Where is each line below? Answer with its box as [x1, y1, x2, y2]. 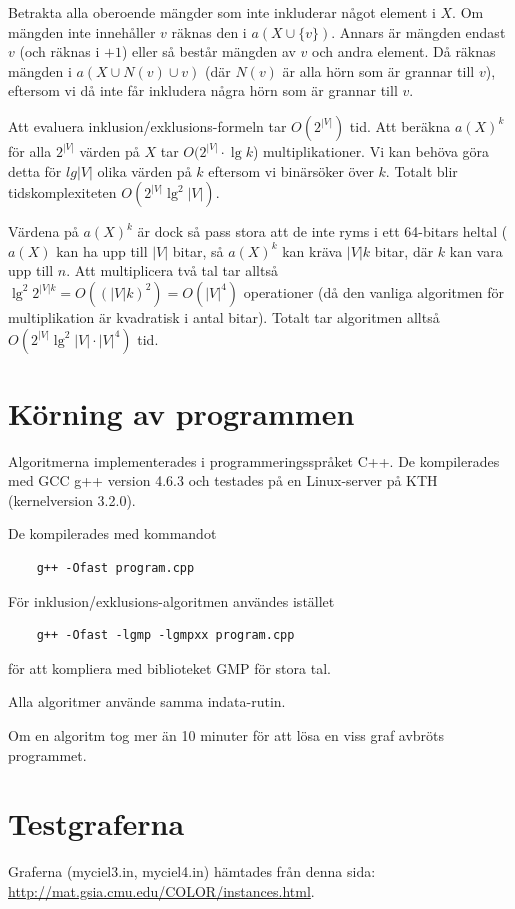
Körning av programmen [8, 392, 355, 433]
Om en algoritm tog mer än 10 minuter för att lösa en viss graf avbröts [8, 725, 445, 745]
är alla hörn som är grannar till [282, 60, 475, 81]
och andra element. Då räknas [312, 41, 496, 62]
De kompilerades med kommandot [8, 523, 217, 544]
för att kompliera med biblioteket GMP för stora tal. [8, 657, 331, 678]
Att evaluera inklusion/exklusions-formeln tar [8, 115, 287, 136]
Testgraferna [8, 803, 185, 844]
